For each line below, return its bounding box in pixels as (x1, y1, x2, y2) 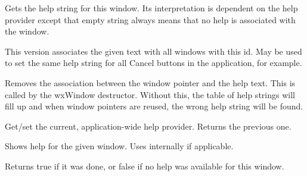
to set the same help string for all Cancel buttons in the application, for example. (5, 56, 302, 69)
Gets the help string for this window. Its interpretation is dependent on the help (5, 2, 298, 14)
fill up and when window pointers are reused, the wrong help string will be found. (5, 100, 303, 112)
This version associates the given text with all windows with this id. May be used (5, 45, 302, 57)
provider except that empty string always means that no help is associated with (5, 13, 296, 26)
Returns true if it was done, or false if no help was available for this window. (5, 159, 284, 172)
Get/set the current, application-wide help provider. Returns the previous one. (5, 120, 292, 132)
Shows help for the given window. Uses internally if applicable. (5, 140, 234, 152)
